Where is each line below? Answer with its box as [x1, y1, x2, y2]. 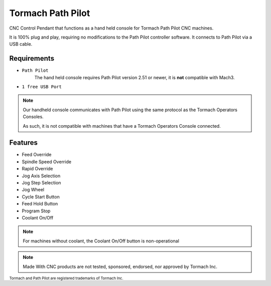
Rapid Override [22, 166, 53, 172]
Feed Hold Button [22, 201, 58, 207]
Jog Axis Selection [22, 173, 61, 179]
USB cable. [9, 41, 33, 47]
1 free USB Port [22, 84, 62, 90]
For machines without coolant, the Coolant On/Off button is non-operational [23, 238, 179, 244]
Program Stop [22, 208, 51, 214]
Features [9, 138, 38, 147]
